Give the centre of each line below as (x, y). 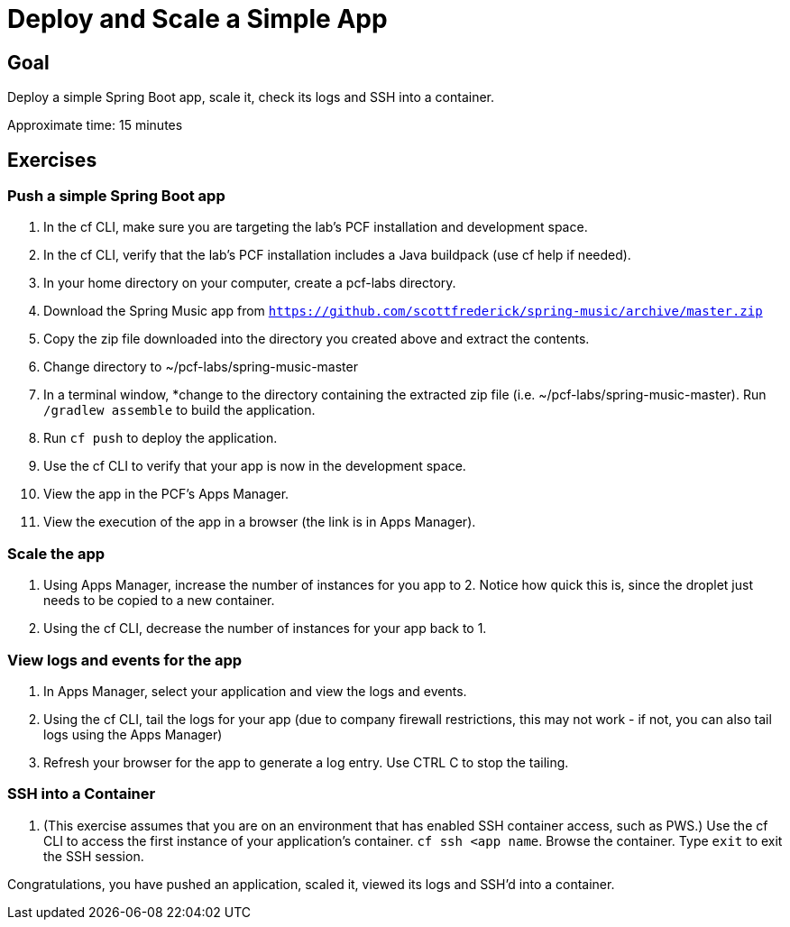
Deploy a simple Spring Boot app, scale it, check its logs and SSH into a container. (251, 97)
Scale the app (56, 553)
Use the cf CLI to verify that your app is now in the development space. (255, 466)
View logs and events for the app (125, 660)
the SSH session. (94, 856)
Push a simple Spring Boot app (116, 196)
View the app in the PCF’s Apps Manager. (166, 494)
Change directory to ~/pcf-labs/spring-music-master (201, 367)
